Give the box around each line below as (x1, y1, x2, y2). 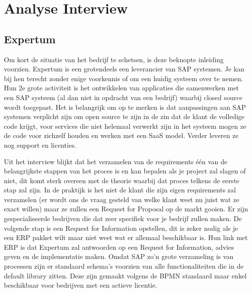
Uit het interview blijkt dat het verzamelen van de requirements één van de (4, 156, 228, 166)
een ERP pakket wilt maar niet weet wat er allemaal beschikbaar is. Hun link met (4, 232, 248, 242)
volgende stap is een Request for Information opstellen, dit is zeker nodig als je (4, 223, 238, 233)
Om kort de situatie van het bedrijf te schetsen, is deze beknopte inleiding (4, 54, 224, 64)
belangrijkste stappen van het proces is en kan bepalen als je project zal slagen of (4, 166, 246, 176)
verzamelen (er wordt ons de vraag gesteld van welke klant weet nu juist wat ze (4, 194, 239, 204)
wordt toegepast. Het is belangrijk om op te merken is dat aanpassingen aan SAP (4, 102, 246, 112)
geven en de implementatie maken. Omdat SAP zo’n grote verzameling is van (4, 251, 234, 261)
